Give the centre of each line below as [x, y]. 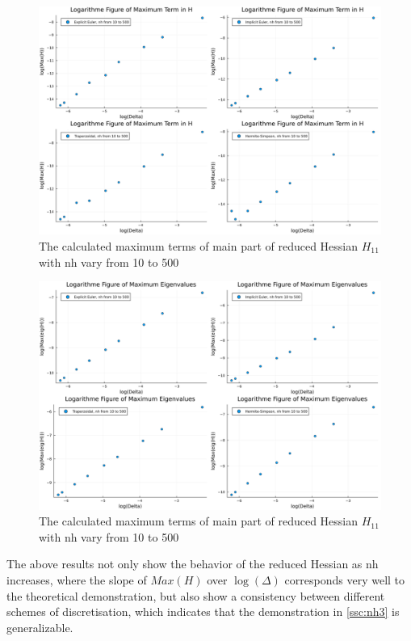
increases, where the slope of [77, 579]
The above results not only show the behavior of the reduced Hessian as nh [193, 564]
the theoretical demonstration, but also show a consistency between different [196, 595]
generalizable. [40, 627]
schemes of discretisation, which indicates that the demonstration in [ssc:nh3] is [203, 611]
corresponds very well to [345, 579]
